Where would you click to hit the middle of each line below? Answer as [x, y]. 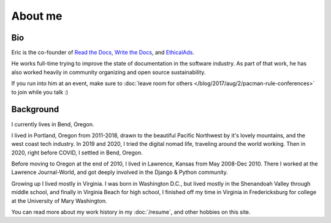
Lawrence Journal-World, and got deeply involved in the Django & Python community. [120, 172]
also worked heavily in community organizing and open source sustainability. [108, 72]
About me [37, 16]
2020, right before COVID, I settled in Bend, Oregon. [77, 153]
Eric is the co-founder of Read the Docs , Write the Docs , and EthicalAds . [103, 53]
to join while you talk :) [40, 92]
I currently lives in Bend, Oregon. [53, 124]
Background [35, 109]
